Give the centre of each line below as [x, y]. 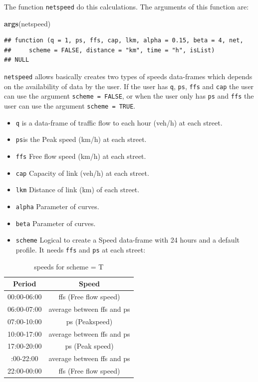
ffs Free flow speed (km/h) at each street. [81, 156]
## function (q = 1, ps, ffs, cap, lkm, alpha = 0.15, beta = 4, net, [124, 41]
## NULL [17, 60]
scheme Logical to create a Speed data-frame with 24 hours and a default [128, 240]
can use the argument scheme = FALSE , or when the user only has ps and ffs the [129, 96]
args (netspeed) [27, 23]
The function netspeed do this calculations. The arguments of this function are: [127, 6]
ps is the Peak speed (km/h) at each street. [81, 139]
